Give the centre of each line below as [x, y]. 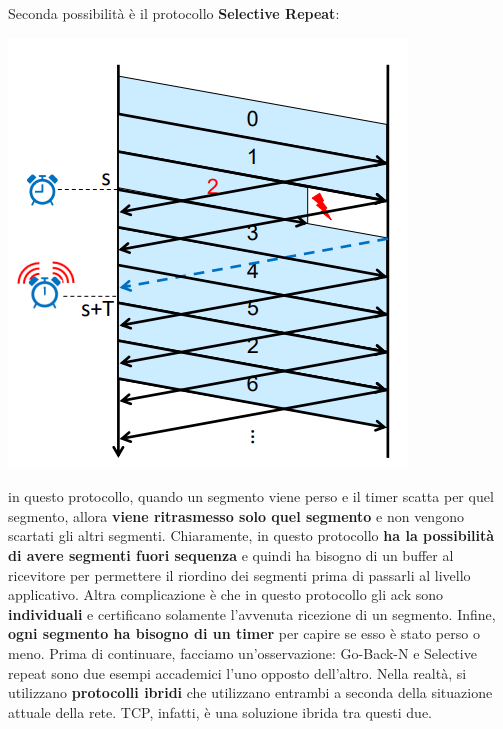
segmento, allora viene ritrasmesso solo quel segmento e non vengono [236, 515]
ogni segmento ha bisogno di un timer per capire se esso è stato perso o [244, 633]
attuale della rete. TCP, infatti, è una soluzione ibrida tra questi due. [220, 711]
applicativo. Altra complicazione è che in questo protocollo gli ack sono [225, 594]
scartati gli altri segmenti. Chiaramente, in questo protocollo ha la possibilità [251, 535]
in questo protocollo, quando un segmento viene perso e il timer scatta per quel [251, 496]
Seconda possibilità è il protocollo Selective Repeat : [174, 13]
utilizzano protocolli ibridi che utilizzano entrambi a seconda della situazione [250, 692]
